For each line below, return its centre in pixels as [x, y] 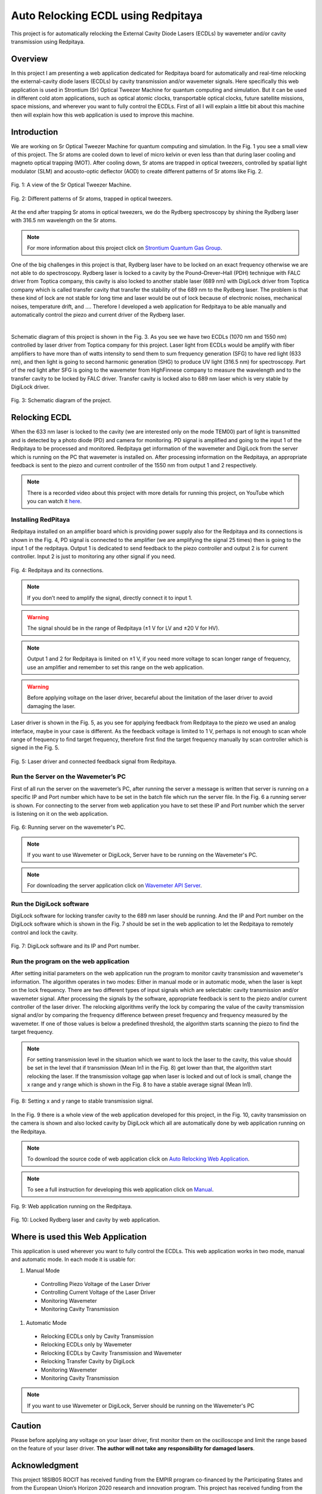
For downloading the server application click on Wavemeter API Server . [114, 885]
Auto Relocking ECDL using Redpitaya [107, 16]
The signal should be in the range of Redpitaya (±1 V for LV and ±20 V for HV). [123, 628]
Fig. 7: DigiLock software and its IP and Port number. [75, 946]
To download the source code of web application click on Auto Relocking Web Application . [138, 1159]
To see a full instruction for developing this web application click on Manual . [120, 1190]
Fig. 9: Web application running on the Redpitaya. [72, 1206]
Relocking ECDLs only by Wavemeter [86, 1345]
